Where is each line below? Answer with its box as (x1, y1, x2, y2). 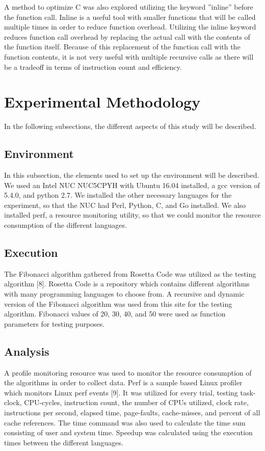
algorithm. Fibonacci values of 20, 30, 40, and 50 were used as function (4, 308, 226, 319)
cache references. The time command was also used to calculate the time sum (4, 417, 246, 428)
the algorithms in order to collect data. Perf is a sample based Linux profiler (4, 377, 243, 388)
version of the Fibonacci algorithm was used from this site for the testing (4, 298, 232, 309)
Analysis (4, 343, 49, 359)
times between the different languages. (4, 437, 123, 447)
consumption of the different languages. (4, 220, 127, 230)
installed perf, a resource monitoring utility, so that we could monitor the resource (4, 209, 261, 220)
